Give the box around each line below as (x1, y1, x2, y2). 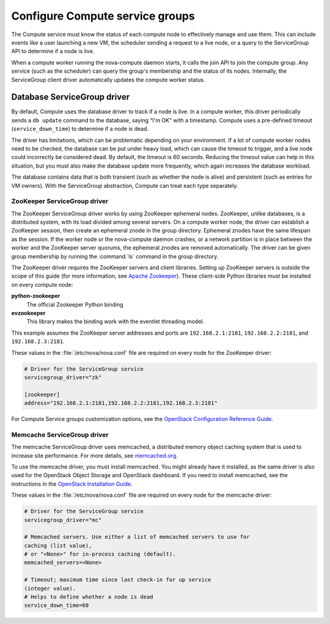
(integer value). (24, 585, 76, 592)
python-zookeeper (11, 292, 61, 300)
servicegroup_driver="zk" (24, 374, 102, 381)
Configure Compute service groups (11, 9, 195, 23)
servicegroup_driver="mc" (24, 516, 102, 523)
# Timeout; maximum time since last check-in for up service (24, 576, 211, 584)
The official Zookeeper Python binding (26, 300, 123, 308)
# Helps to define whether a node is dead (24, 593, 153, 601)
